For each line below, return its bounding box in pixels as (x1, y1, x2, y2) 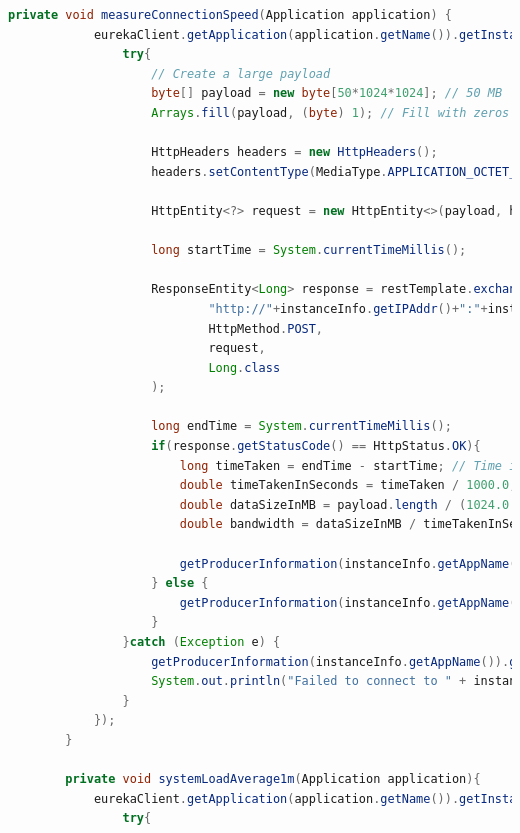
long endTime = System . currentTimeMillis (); (151, 419, 452, 434)
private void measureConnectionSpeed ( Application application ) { (8, 8, 452, 22)
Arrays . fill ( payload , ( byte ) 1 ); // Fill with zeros (151, 105, 510, 120)
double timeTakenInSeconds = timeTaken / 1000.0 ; (179, 478, 517, 493)
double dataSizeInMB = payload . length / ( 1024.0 (179, 497, 510, 512)
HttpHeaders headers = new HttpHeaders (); (151, 145, 438, 160)
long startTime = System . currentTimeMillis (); (151, 243, 467, 258)
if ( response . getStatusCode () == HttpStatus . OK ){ (151, 439, 481, 454)
